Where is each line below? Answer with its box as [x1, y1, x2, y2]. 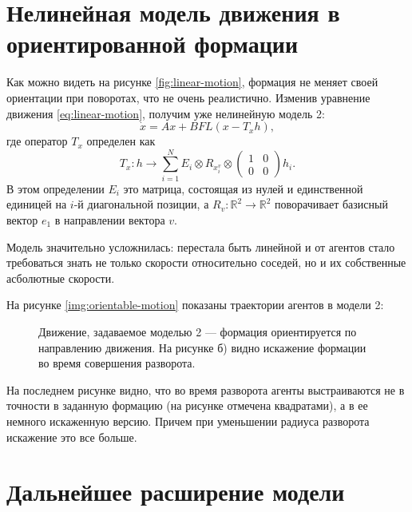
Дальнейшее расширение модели [6, 475, 345, 508]
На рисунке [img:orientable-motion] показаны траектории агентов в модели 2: [6, 296, 384, 313]
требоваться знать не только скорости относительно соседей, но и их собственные [6, 254, 406, 271]
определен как [86, 133, 156, 149]
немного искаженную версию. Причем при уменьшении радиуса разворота [6, 412, 370, 429]
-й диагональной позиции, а [73, 196, 209, 212]
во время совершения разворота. [38, 355, 196, 371]
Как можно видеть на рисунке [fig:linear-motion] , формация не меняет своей [6, 73, 378, 90]
